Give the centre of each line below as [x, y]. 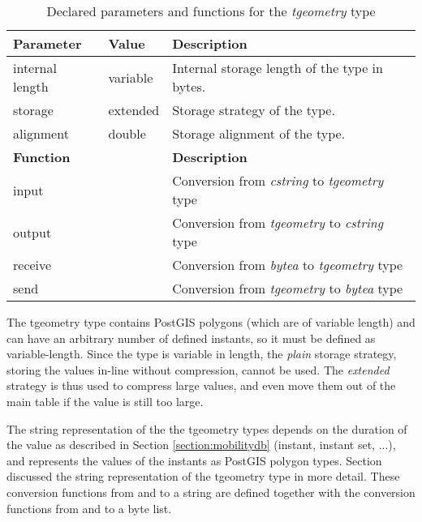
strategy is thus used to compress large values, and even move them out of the [201, 385]
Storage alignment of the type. [259, 133]
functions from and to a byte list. [89, 508]
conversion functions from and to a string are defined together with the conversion [211, 492]
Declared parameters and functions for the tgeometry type [211, 11]
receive [32, 265]
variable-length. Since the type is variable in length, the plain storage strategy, [202, 354]
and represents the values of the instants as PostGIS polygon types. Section [194, 460]
